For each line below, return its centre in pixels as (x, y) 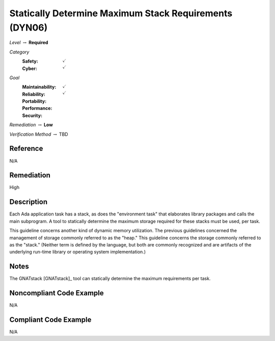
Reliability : (34, 94)
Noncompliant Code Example (57, 293)
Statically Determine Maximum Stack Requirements (121, 13)
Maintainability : (39, 87)
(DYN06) (29, 27)
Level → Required (29, 43)
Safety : (30, 61)
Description (29, 202)
